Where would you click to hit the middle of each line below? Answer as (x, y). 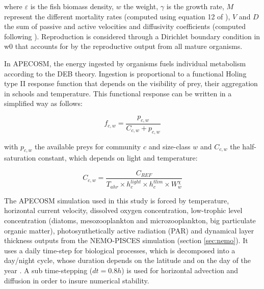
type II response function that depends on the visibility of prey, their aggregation (131, 83)
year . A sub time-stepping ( (48, 270)
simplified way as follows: (43, 103)
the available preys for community (88, 146)
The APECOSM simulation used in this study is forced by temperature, (117, 200)
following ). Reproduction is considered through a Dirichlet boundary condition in (132, 36)
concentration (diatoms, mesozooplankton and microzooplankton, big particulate (130, 220)
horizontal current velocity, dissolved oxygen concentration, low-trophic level (123, 210)
